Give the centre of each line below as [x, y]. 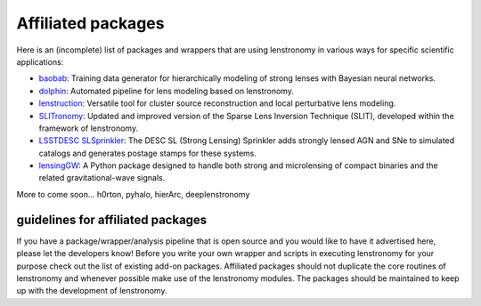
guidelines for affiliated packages [112, 219]
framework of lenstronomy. [88, 128]
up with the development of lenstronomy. [92, 291]
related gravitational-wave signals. [102, 178]
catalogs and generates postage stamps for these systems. [148, 153]
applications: [40, 61]
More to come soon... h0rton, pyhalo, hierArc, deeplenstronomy [133, 194]
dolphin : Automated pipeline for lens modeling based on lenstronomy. [166, 91]
